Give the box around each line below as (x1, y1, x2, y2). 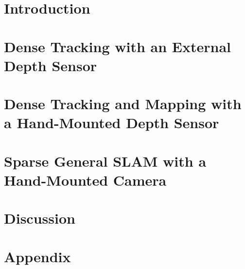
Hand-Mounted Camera (4, 170, 167, 190)
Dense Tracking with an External (4, 36, 231, 56)
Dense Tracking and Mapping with (4, 94, 242, 114)
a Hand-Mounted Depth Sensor (4, 113, 219, 133)
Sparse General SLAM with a (4, 151, 207, 171)
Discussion (4, 208, 75, 228)
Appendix (4, 246, 71, 266)
